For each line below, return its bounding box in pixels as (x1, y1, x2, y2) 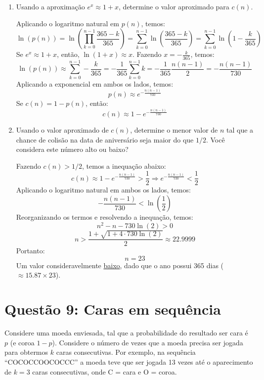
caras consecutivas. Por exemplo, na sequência (56, 347, 196, 357)
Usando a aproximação (16, 1, 85, 11)
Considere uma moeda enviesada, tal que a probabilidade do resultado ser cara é (4, 328, 248, 338)
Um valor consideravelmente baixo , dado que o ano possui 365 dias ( (16, 260, 224, 270)
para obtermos (4, 347, 48, 357)
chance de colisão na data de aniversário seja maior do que (16, 134, 194, 144)
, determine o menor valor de (130, 125, 218, 135)
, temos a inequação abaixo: (82, 160, 166, 171)
